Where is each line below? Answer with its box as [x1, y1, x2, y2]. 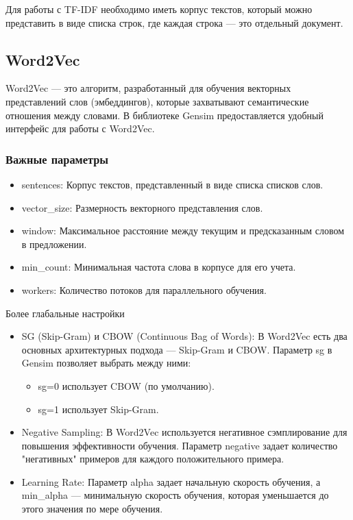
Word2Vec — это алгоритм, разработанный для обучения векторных [5, 81, 291, 95]
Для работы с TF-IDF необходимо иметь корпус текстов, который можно [5, 2, 313, 16]
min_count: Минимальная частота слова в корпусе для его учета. [21, 260, 296, 274]
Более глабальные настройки [5, 306, 125, 320]
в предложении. [21, 236, 87, 251]
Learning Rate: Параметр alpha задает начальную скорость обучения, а [21, 474, 321, 488]
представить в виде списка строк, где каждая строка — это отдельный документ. [5, 15, 343, 29]
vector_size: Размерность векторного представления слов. [21, 200, 263, 214]
